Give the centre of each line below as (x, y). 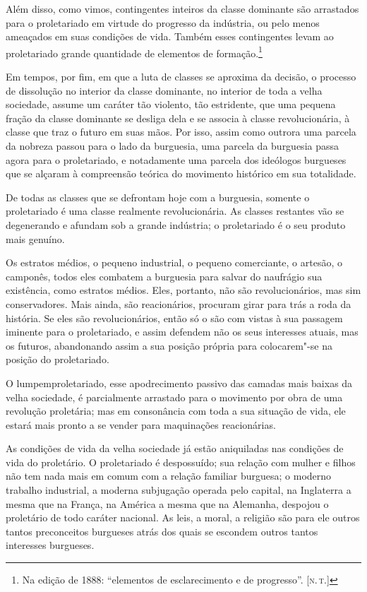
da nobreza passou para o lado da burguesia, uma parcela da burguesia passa (173, 146)
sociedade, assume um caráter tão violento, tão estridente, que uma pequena (171, 104)
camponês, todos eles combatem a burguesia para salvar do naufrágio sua (164, 276)
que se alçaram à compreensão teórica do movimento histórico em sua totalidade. (181, 173)
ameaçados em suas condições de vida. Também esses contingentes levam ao (170, 36)
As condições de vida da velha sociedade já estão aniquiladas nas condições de (175, 448)
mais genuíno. (35, 238)
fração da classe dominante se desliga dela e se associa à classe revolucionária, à (178, 118)
